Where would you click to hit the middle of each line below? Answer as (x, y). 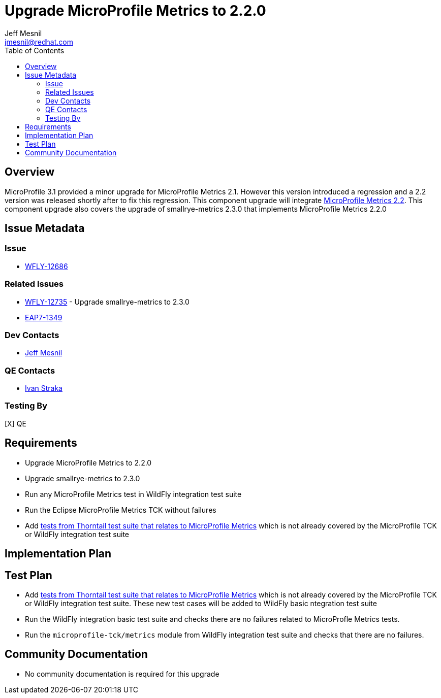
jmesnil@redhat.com (39, 42)
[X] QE (15, 423)
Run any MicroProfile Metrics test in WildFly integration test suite (133, 494)
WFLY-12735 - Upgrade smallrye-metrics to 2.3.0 (107, 302)
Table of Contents (35, 50)
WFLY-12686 (46, 266)
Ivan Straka (44, 388)
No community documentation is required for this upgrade (122, 674)
